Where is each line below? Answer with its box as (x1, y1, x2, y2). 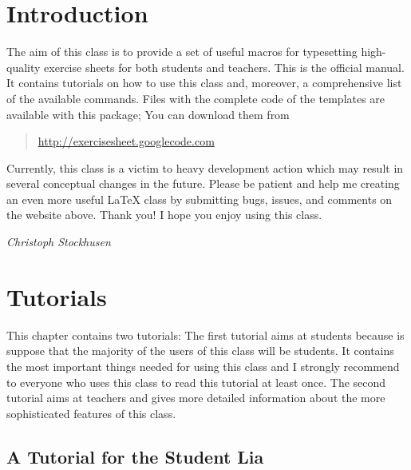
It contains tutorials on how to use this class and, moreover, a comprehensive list (6, 74, 402, 91)
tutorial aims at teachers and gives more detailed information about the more (6, 389, 385, 406)
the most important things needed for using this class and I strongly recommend (6, 357, 400, 374)
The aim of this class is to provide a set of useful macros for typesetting (6, 43, 358, 60)
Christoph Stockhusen (6, 233, 111, 250)
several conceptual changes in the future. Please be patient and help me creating (6, 175, 400, 192)
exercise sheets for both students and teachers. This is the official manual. (44, 58, 405, 75)
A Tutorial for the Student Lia (6, 444, 264, 468)
